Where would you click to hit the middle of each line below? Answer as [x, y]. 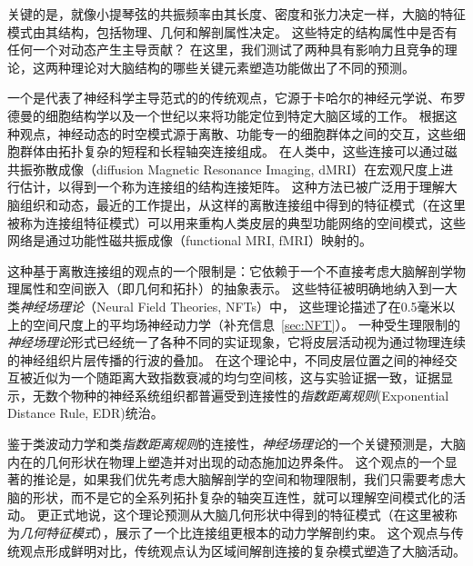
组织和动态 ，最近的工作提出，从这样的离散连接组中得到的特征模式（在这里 [242, 204]
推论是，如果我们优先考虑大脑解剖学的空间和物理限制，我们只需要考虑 [242, 479]
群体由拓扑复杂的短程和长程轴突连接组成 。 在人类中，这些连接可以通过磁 [238, 151]
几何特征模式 [58, 533]
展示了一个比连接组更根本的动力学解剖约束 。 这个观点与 [283, 533]
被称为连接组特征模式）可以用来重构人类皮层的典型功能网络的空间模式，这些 [236, 222]
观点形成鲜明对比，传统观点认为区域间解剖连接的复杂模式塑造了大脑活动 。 [242, 550]
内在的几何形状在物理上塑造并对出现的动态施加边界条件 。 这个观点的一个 [226, 461]
